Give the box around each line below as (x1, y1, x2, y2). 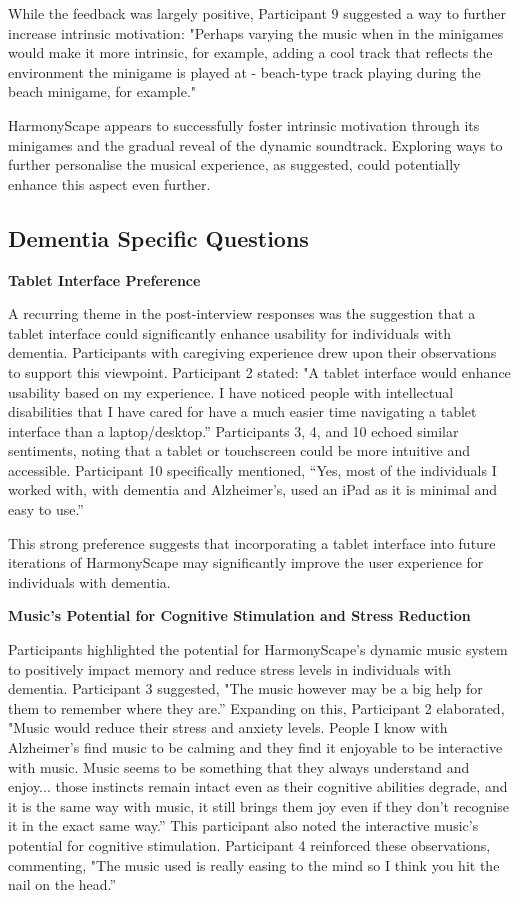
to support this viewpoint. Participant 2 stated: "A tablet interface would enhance (8, 361, 511, 382)
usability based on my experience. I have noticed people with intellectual (8, 381, 454, 402)
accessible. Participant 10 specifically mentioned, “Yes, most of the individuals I (8, 459, 497, 480)
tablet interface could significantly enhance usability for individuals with (8, 322, 451, 343)
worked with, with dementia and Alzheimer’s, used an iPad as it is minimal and (8, 479, 498, 500)
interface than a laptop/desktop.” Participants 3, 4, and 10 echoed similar (8, 420, 459, 441)
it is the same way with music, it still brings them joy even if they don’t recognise (8, 795, 509, 816)
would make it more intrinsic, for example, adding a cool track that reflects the (8, 42, 493, 63)
